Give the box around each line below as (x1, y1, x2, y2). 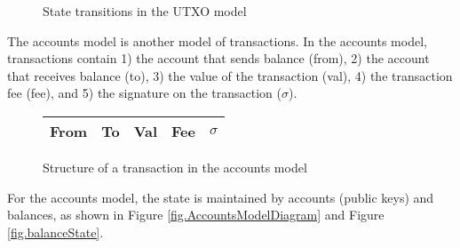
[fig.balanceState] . (7, 222, 104, 241)
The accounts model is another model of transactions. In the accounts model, (7, 31, 427, 50)
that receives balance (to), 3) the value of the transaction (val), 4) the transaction (7, 66, 453, 84)
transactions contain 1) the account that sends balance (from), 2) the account (7, 49, 430, 68)
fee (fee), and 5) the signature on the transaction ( (7, 84, 282, 102)
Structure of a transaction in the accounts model (43, 157, 307, 176)
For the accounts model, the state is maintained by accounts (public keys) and (7, 188, 434, 206)
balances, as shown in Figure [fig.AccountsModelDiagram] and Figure (7, 205, 385, 224)
